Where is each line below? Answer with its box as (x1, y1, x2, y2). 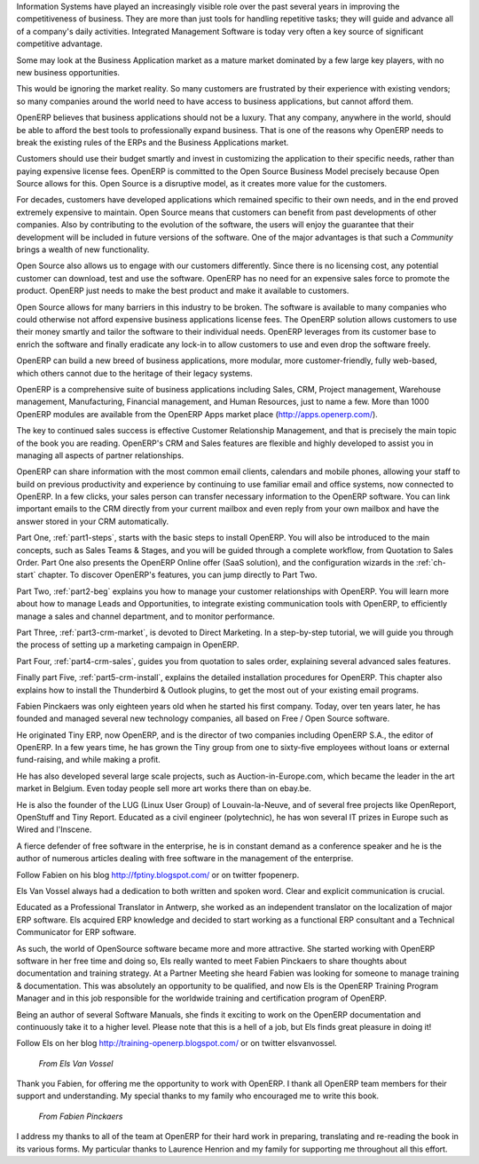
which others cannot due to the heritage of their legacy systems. (16, 368, 253, 378)
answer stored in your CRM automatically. (16, 516, 169, 527)
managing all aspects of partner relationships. (16, 449, 185, 461)
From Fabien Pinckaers (38, 1111, 123, 1121)
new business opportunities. (16, 67, 120, 77)
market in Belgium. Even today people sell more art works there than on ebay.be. (16, 783, 312, 794)
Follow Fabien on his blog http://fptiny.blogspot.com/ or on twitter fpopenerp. (16, 869, 300, 880)
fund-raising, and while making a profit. (16, 755, 161, 765)
